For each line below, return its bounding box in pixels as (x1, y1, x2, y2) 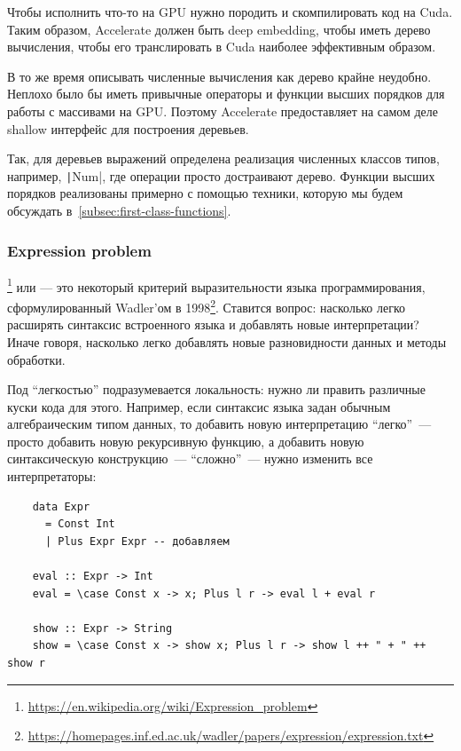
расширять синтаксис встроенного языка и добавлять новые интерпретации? (7, 315, 419, 334)
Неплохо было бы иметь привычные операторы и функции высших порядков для (7, 84, 445, 103)
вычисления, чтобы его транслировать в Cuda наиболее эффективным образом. (7, 37, 436, 56)
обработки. (7, 350, 66, 368)
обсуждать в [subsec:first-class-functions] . (7, 202, 231, 219)
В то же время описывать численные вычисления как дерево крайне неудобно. (7, 67, 432, 85)
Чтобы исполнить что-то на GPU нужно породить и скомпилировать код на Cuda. (7, 3, 453, 20)
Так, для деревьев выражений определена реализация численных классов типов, (7, 149, 440, 168)
